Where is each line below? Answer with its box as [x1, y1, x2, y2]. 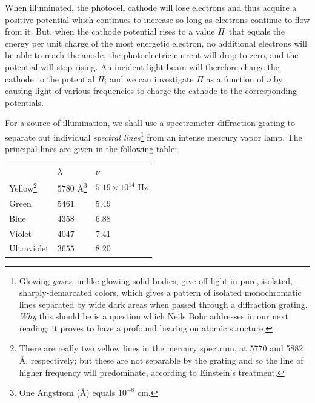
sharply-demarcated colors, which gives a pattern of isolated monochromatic [19, 286, 302, 299]
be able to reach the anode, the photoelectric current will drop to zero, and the [5, 48, 299, 61]
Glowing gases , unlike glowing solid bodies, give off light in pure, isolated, [19, 274, 293, 287]
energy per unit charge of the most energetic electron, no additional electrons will [5, 36, 307, 49]
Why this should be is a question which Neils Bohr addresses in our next [19, 310, 288, 322]
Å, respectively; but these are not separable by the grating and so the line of [19, 354, 303, 367]
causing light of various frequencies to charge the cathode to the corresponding [5, 84, 297, 97]
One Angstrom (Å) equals [19, 386, 116, 399]
